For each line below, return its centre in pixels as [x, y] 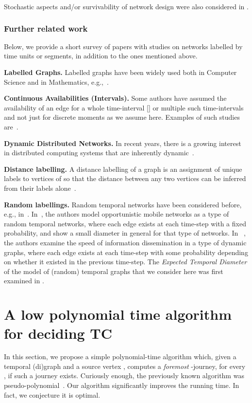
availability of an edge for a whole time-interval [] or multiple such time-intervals [124, 107]
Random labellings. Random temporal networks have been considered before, [123, 204]
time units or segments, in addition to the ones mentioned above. [101, 56]
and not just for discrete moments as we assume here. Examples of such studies [122, 117]
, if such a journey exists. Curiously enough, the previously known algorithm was [124, 376]
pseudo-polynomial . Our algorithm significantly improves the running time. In [122, 385]
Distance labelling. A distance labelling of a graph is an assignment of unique [123, 169]
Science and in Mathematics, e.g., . [56, 82]
